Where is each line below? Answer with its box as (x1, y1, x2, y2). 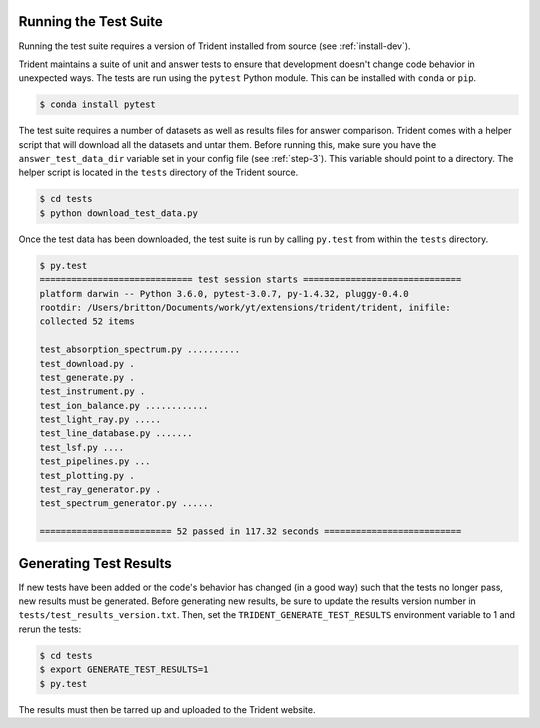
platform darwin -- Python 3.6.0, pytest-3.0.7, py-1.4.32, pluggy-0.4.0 (39, 288, 409, 299)
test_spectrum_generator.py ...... (39, 498, 214, 509)
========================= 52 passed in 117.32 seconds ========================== (39, 526, 462, 537)
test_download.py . (39, 358, 135, 369)
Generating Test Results (18, 555, 172, 572)
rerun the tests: (18, 623, 82, 635)
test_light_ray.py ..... (39, 414, 162, 425)
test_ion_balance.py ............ (39, 400, 209, 411)
